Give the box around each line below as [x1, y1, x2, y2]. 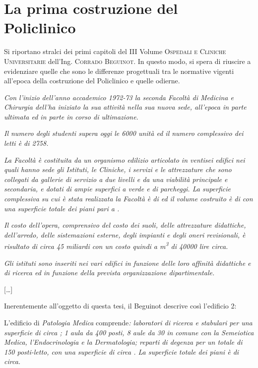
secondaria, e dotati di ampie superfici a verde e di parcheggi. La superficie [4, 184, 231, 194]
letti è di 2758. [4, 138, 49, 148]
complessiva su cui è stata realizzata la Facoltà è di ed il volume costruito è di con [4, 193, 253, 204]
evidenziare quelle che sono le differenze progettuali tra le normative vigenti [4, 65, 234, 76]
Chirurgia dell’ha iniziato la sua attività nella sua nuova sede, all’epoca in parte [4, 102, 247, 112]
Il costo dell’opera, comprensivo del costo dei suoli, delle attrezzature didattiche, [4, 220, 246, 230]
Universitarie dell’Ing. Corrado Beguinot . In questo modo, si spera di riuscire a [4, 56, 251, 66]
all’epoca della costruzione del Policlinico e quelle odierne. [4, 75, 180, 86]
